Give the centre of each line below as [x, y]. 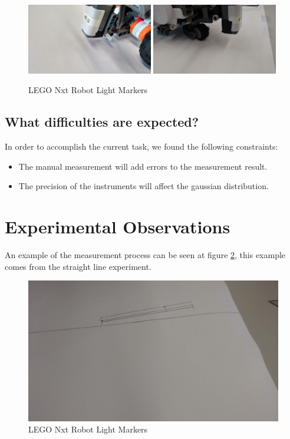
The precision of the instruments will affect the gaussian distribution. [144, 186]
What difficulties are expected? [102, 122]
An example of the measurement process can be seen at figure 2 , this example [145, 255]
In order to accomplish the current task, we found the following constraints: [141, 146]
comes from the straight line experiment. [78, 266]
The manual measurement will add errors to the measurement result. [143, 166]
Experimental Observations [118, 227]
